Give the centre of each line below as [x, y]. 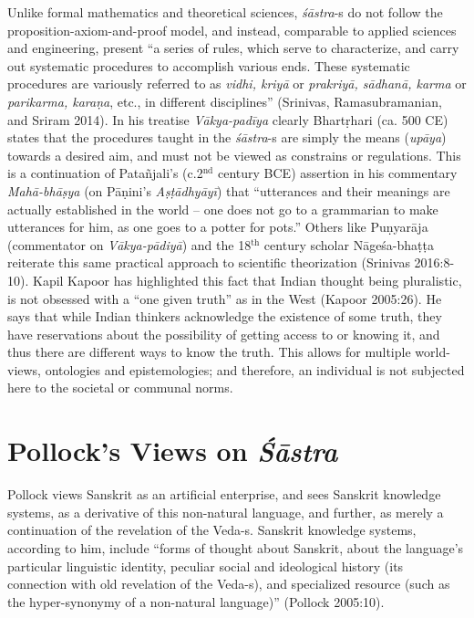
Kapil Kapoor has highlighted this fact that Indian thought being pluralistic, [247, 280]
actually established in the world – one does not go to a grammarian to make [223, 209]
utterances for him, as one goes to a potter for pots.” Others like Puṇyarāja [218, 227]
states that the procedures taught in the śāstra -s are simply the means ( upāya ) [227, 137]
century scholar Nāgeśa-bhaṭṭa [349, 244]
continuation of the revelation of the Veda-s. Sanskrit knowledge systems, [212, 530]
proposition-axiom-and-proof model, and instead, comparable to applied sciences [232, 30]
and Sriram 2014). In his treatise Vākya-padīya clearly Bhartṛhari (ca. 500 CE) [228, 119]
